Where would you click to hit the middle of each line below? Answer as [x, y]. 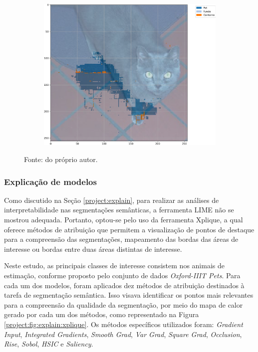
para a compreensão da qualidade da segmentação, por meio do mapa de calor [124, 304]
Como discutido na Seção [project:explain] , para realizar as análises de [112, 200]
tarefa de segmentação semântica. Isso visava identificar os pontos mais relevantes [129, 295]
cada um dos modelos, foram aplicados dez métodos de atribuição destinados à [124, 285]
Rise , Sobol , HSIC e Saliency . [49, 344]
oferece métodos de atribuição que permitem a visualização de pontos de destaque [129, 229]
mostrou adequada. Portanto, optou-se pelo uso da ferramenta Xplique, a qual [124, 220]
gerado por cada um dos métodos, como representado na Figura [102, 314]
